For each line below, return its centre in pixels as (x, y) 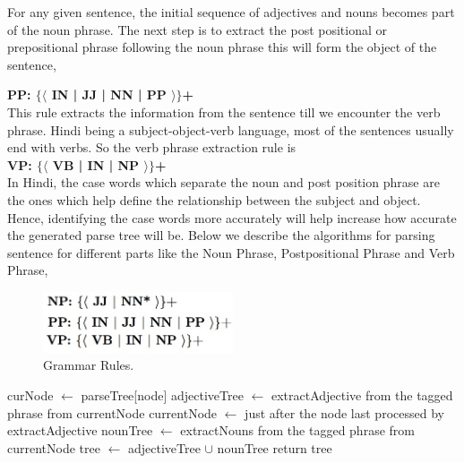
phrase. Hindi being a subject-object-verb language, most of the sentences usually (231, 129)
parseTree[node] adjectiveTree (162, 394)
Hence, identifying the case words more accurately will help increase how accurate (232, 217)
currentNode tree (54, 447)
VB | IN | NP (96, 164)
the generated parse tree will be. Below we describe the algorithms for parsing (221, 235)
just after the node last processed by (344, 412)
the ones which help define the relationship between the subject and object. (214, 199)
